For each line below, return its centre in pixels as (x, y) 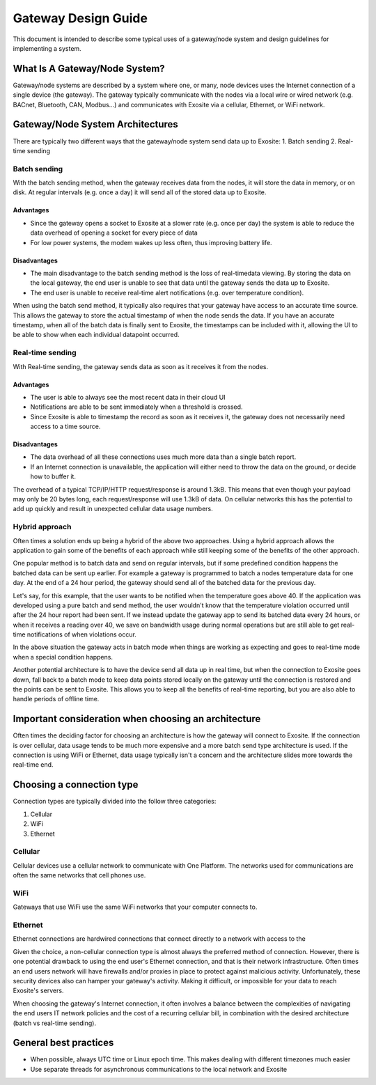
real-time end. (33, 765)
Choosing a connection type (76, 785)
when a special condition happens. (63, 657)
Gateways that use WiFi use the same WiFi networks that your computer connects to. (135, 907)
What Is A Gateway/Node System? (89, 69)
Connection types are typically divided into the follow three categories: (115, 802)
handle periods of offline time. (56, 699)
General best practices (63, 1043)
